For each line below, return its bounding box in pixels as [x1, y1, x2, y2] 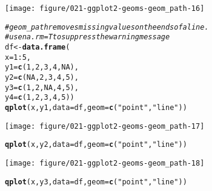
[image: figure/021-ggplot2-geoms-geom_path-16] [5, 4, 205, 13]
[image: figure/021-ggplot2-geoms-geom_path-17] [5, 121, 205, 131]
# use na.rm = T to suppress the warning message [5, 33, 170, 42]
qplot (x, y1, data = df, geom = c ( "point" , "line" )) [5, 103, 187, 112]
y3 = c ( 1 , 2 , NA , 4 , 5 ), [5, 83, 79, 92]
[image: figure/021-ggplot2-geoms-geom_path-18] [5, 158, 205, 167]
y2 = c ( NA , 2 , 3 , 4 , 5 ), [5, 73, 79, 82]
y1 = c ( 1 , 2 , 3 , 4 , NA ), [5, 63, 79, 72]
